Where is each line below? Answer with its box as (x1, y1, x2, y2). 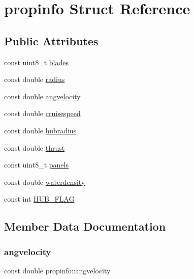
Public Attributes (4, 33, 99, 48)
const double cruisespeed (4, 108, 81, 119)
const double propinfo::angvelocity (4, 265, 111, 275)
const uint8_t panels (4, 159, 69, 170)
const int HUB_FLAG (4, 193, 75, 204)
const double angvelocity (4, 91, 81, 101)
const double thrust (4, 142, 65, 153)
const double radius (4, 74, 65, 85)
